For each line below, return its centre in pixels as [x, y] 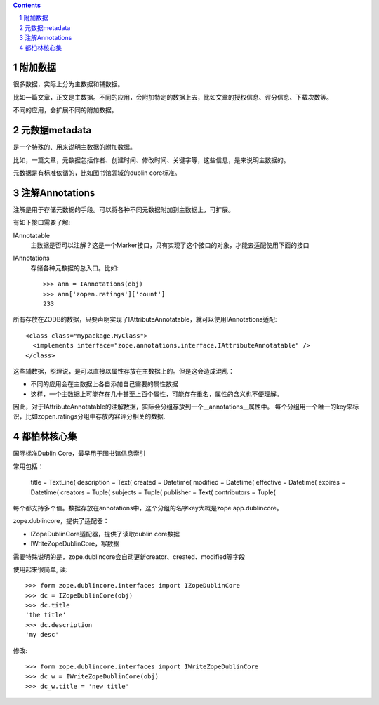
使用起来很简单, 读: [40, 569]
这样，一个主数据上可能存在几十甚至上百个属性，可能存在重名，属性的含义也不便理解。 [157, 394]
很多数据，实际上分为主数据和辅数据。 [68, 84]
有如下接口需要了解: [42, 223]
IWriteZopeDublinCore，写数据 [75, 543]
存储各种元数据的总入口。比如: [75, 268]
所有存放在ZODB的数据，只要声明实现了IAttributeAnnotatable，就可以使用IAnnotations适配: [145, 319]
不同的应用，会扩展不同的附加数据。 [65, 110]
